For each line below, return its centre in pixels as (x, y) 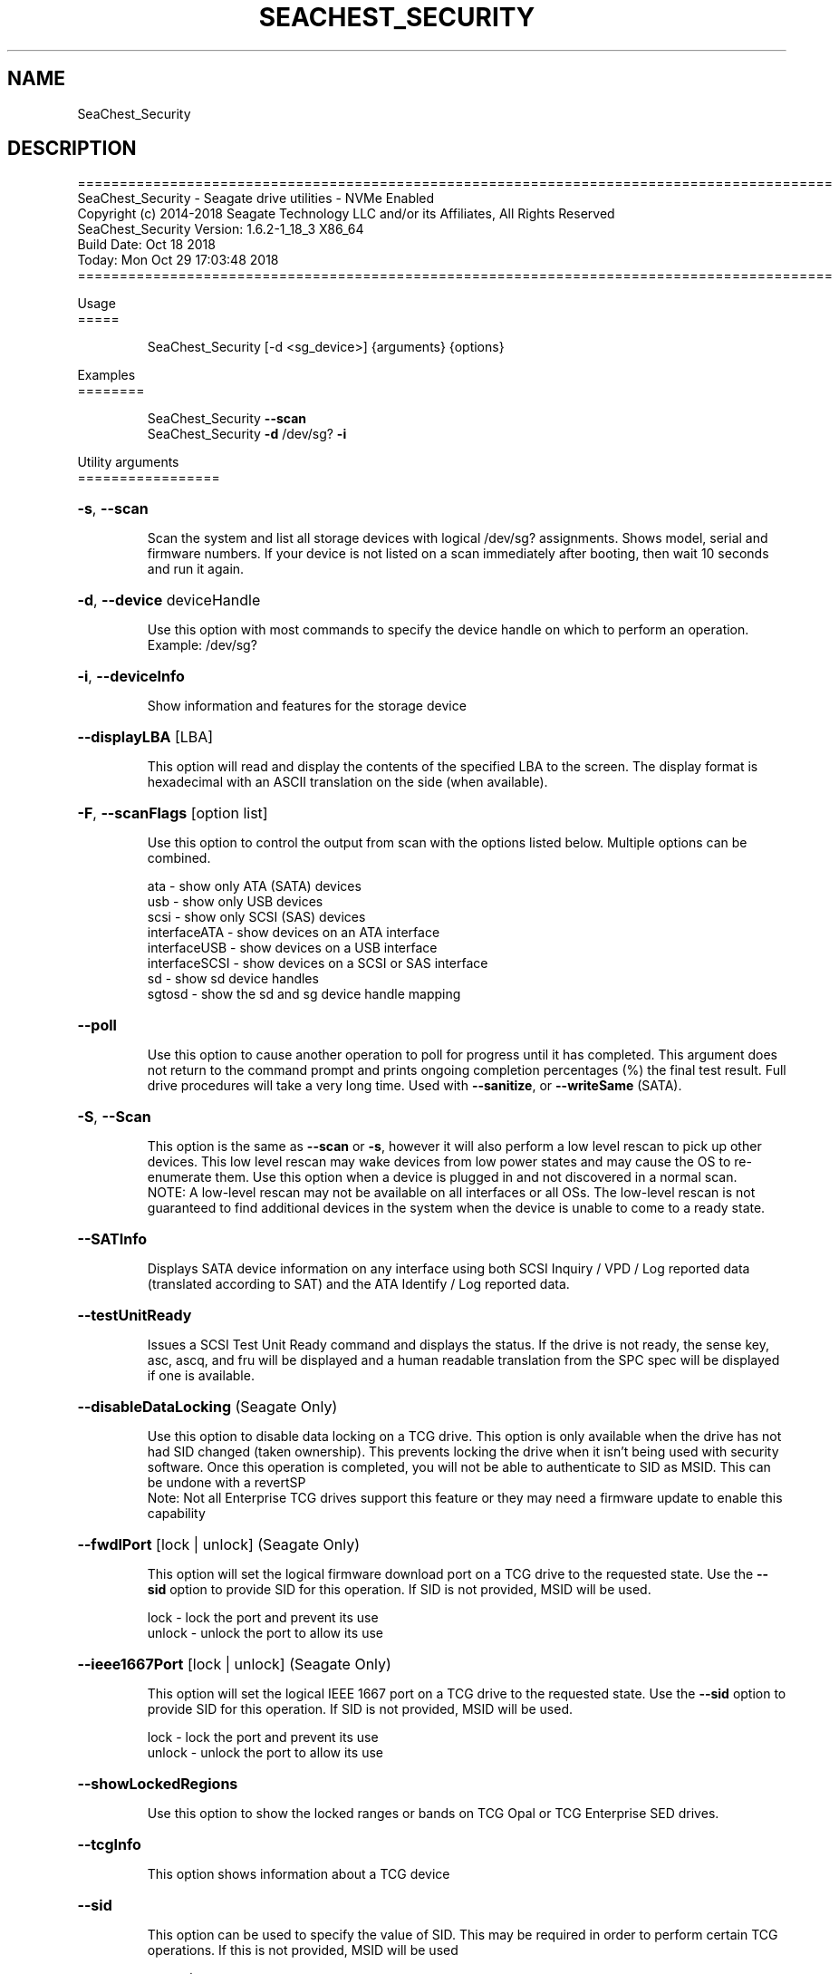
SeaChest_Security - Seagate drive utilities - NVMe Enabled (256, 198)
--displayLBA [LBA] (145, 737)
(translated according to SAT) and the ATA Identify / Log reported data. (358, 1284)
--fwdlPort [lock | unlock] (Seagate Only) (219, 1545)
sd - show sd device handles (233, 979)
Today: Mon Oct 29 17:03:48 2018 (178, 260)
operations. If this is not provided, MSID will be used (303, 1950)
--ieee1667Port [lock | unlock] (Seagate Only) (234, 1664)
